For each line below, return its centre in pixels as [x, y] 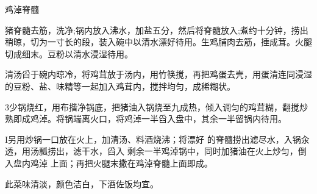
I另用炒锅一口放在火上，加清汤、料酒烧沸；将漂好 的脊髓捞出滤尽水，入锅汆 [157, 139]
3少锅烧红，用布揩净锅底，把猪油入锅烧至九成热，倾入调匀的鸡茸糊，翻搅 [152, 106]
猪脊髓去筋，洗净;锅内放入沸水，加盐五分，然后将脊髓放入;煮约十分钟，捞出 [157, 30]
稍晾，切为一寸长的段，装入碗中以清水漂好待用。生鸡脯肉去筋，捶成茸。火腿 [158, 42]
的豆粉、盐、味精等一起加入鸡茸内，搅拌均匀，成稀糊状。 [120, 86]
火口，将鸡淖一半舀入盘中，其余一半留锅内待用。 [188, 119]
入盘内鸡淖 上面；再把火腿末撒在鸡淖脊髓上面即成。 [109, 163]
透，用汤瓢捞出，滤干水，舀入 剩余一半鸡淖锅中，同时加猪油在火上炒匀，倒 [156, 151]
